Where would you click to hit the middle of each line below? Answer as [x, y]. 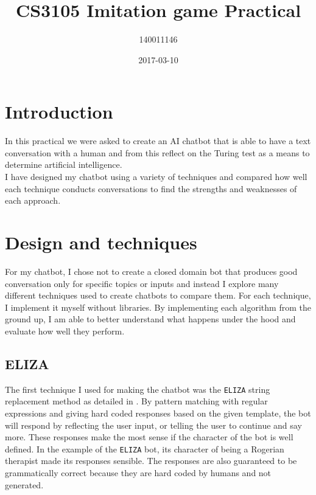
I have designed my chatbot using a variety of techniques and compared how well [156, 177]
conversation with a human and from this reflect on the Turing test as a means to [157, 152]
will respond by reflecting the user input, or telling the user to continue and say [153, 425]
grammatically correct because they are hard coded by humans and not [138, 472]
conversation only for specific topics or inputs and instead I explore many [142, 283]
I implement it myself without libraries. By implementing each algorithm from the [158, 307]
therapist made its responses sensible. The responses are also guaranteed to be [151, 461]
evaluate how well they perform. [65, 331]
